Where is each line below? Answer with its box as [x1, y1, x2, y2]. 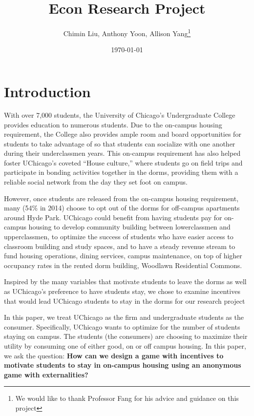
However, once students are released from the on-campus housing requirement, [4, 193, 239, 203]
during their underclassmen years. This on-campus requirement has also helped [4, 148, 241, 158]
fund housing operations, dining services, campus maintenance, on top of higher [4, 250, 242, 261]
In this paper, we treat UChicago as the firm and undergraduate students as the [4, 312, 244, 322]
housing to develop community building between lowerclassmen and [28, 222, 231, 232]
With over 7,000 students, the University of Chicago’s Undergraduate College [4, 109, 235, 120]
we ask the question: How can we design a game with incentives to [4, 350, 224, 360]
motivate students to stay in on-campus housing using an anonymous [4, 360, 241, 370]
